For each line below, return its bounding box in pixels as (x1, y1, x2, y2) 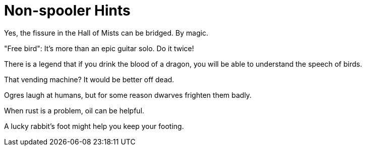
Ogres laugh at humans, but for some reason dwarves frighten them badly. (4, 90, 252, 99)
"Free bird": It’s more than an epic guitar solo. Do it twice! (4, 44, 194, 53)
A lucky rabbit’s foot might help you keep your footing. (4, 121, 184, 130)
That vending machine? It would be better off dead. (4, 75, 174, 84)
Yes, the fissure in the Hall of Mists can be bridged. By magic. (4, 28, 209, 37)
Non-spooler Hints (4, 2, 131, 19)
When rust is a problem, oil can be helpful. (4, 106, 145, 115)
